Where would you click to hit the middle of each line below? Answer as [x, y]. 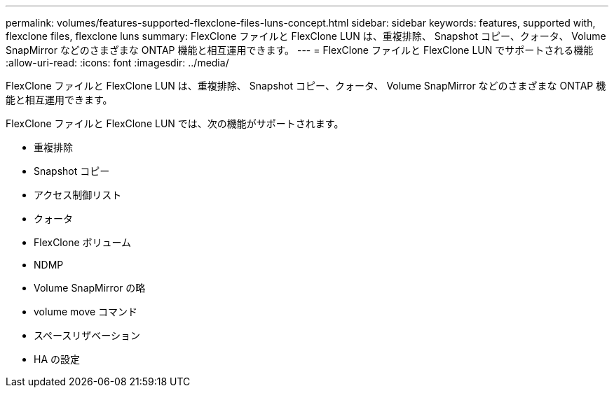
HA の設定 [57, 359]
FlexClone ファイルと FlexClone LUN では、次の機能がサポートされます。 [175, 123]
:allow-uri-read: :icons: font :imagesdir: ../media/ [117, 63]
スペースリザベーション [87, 335]
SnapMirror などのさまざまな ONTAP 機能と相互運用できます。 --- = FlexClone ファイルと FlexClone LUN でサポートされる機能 [300, 50]
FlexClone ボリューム [83, 242]
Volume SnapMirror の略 [90, 288]
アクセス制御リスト [78, 195]
